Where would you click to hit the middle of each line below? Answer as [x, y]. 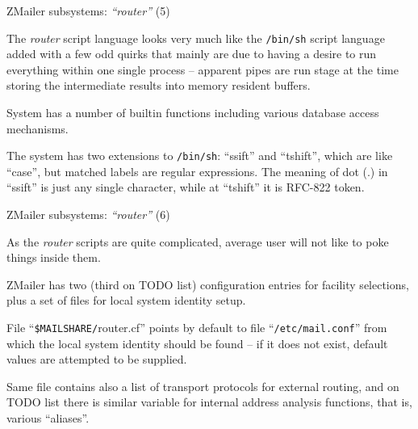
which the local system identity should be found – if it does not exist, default [197, 343]
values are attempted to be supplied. [97, 359]
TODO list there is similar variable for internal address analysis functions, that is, [209, 402]
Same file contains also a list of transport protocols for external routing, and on [203, 386]
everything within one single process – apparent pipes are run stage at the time [203, 69]
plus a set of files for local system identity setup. [126, 300]
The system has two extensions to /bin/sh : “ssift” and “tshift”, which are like [200, 156]
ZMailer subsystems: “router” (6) [88, 214]
